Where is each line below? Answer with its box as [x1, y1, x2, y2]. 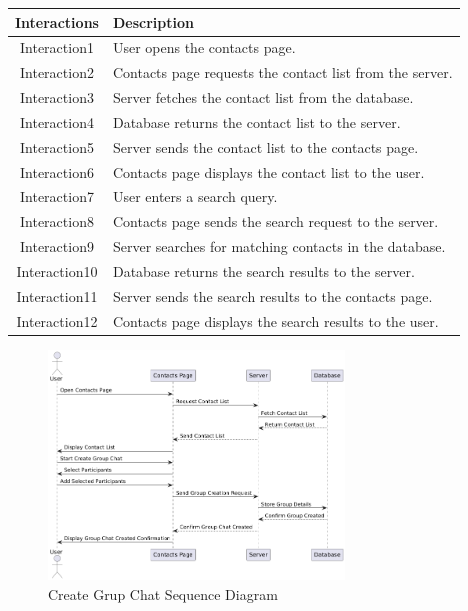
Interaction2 [20, 62, 94, 83]
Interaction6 [20, 161, 94, 182]
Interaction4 [20, 111, 94, 132]
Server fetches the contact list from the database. [112, 87, 414, 108]
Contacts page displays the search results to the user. [112, 310, 439, 331]
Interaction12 [16, 310, 98, 331]
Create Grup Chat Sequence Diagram [48, 583, 278, 604]
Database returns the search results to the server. [112, 260, 415, 281]
